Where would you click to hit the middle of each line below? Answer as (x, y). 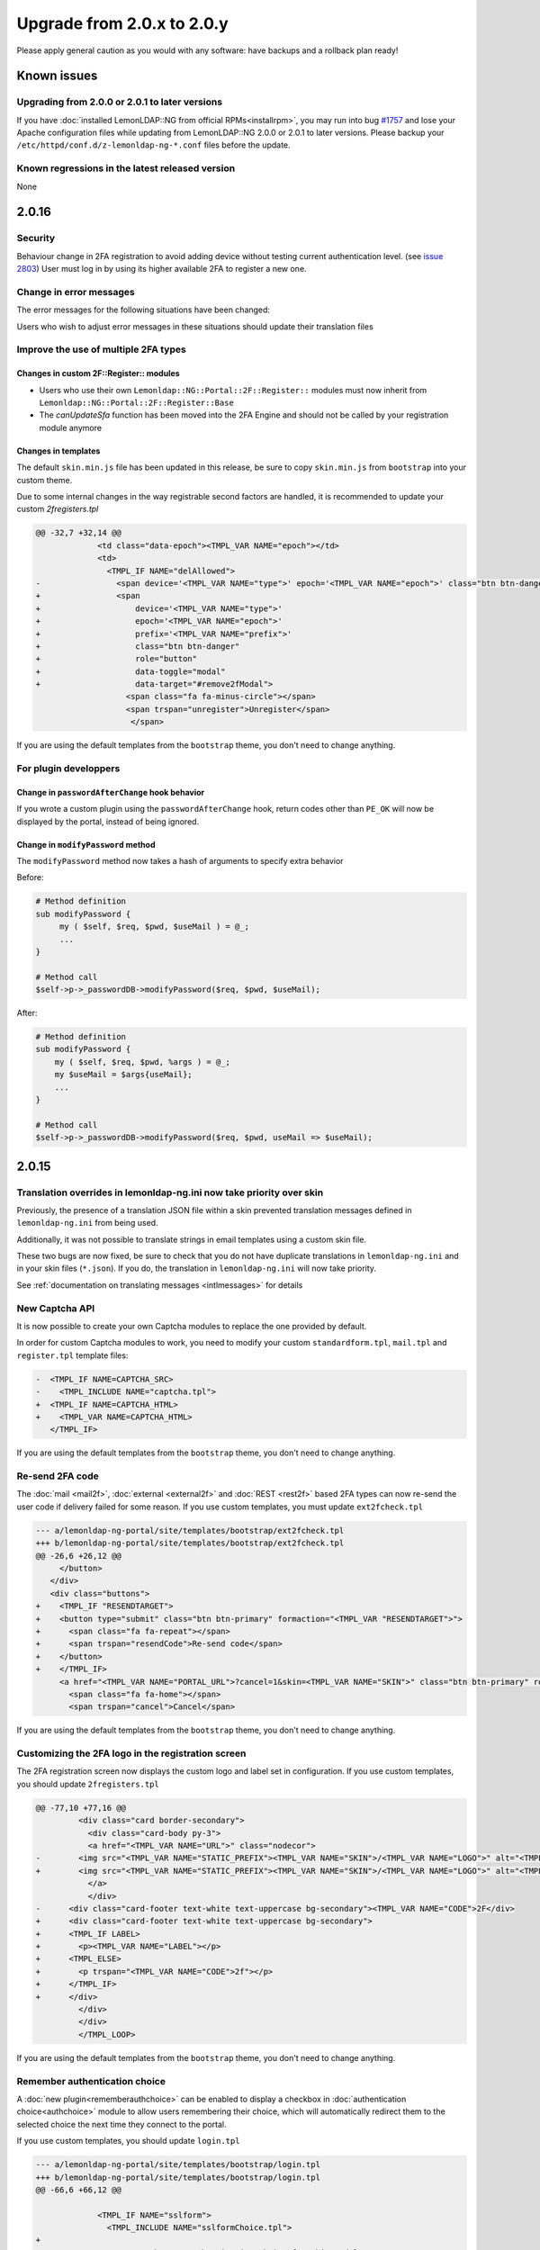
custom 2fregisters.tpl (58, 509)
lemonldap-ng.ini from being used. (87, 1223)
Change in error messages (76, 292)
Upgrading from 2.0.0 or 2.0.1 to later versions (120, 102)
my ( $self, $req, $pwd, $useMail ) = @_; (154, 927)
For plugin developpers (68, 768)
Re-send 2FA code (58, 1476)
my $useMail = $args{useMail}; (123, 1075)
